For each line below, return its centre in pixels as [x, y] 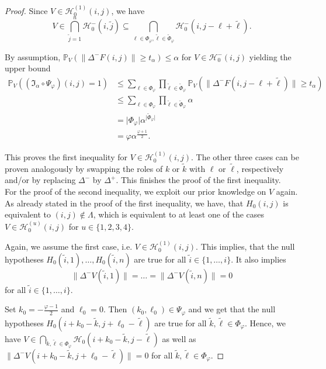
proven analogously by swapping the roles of [84, 168]
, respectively [260, 168]
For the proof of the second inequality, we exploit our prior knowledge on [136, 192]
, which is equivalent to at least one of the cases [179, 214]
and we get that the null [232, 309]
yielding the [270, 56]
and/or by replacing [40, 180]
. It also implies [259, 259]
